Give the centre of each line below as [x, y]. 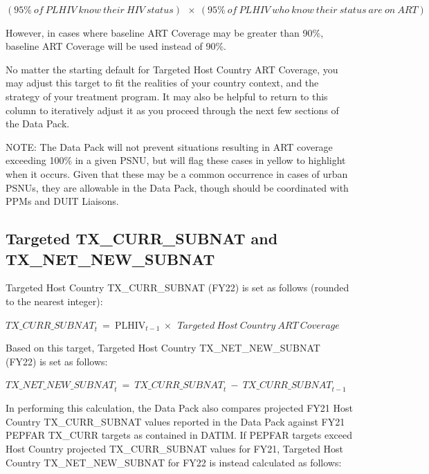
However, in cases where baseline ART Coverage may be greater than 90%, [165, 32]
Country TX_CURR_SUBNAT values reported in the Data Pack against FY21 [175, 421]
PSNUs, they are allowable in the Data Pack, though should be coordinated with [177, 187]
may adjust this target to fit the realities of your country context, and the [162, 83]
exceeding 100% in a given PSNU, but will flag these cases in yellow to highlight [176, 160]
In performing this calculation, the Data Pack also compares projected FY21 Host [179, 408]
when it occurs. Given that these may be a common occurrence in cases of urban [177, 173]
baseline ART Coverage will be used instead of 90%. [116, 46]
